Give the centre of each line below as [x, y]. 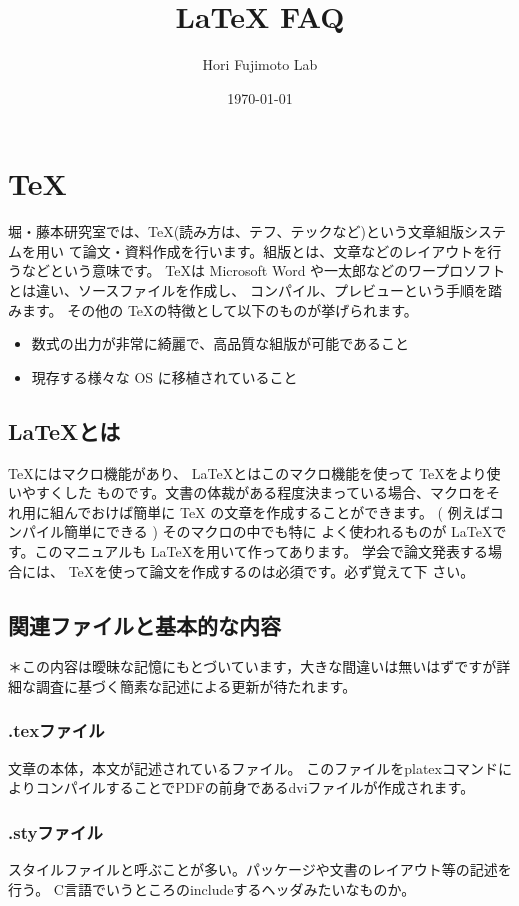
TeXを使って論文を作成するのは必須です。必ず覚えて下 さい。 [271, 570]
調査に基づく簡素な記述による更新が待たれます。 [196, 685]
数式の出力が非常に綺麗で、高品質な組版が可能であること [220, 343]
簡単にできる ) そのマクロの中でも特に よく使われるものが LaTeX [278, 531]
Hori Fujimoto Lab [260, 64]
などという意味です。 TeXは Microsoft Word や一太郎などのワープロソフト [263, 270]
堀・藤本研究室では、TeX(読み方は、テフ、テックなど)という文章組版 [236, 231]
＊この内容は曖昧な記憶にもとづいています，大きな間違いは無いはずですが [252, 666]
